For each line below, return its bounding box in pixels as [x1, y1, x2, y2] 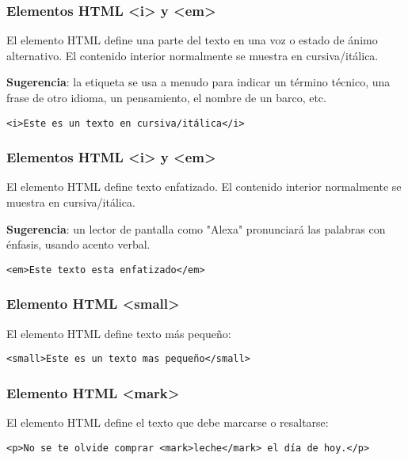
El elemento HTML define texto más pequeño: [6, 325, 231, 341]
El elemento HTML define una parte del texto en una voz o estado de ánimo [6, 32, 378, 48]
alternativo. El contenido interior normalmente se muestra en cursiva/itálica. [6, 47, 379, 63]
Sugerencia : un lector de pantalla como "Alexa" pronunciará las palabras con [6, 220, 386, 237]
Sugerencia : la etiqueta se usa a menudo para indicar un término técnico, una [6, 74, 391, 90]
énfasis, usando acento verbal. [6, 236, 151, 253]
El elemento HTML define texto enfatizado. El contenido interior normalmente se [6, 178, 402, 195]
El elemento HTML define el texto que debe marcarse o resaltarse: [6, 414, 329, 431]
